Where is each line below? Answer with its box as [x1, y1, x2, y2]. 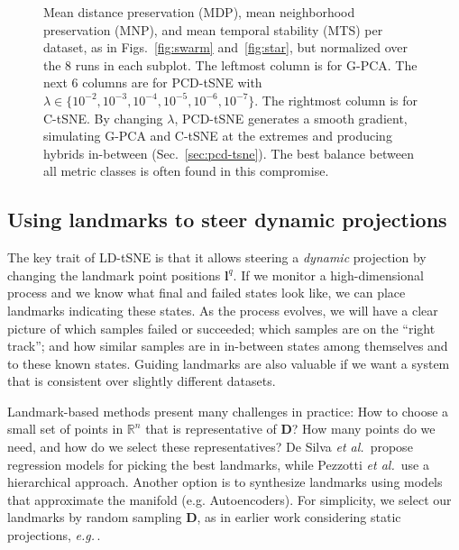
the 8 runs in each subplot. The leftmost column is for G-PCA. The [43, 55, 418, 74]
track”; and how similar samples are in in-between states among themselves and [7, 336, 448, 355]
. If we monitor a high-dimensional [233, 265, 424, 284]
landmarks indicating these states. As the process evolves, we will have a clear [7, 300, 438, 319]
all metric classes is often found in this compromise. [43, 161, 329, 180]
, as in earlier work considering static [197, 508, 401, 527]
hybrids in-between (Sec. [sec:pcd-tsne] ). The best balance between [43, 143, 414, 162]
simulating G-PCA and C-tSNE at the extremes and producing [43, 126, 392, 145]
